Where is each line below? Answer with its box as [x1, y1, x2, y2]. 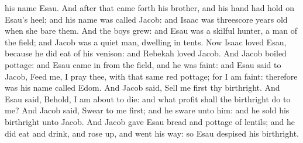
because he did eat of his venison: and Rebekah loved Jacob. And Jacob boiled [5, 47, 287, 59]
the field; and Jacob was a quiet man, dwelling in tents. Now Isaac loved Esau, [5, 35, 287, 48]
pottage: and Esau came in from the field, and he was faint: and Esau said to [5, 58, 281, 70]
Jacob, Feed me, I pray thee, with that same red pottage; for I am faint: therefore [5, 70, 298, 82]
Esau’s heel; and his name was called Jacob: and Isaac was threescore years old [5, 13, 288, 25]
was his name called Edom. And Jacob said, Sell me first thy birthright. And [5, 81, 280, 94]
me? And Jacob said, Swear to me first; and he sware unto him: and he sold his [5, 104, 290, 116]
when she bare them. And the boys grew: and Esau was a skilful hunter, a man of [5, 24, 298, 37]
